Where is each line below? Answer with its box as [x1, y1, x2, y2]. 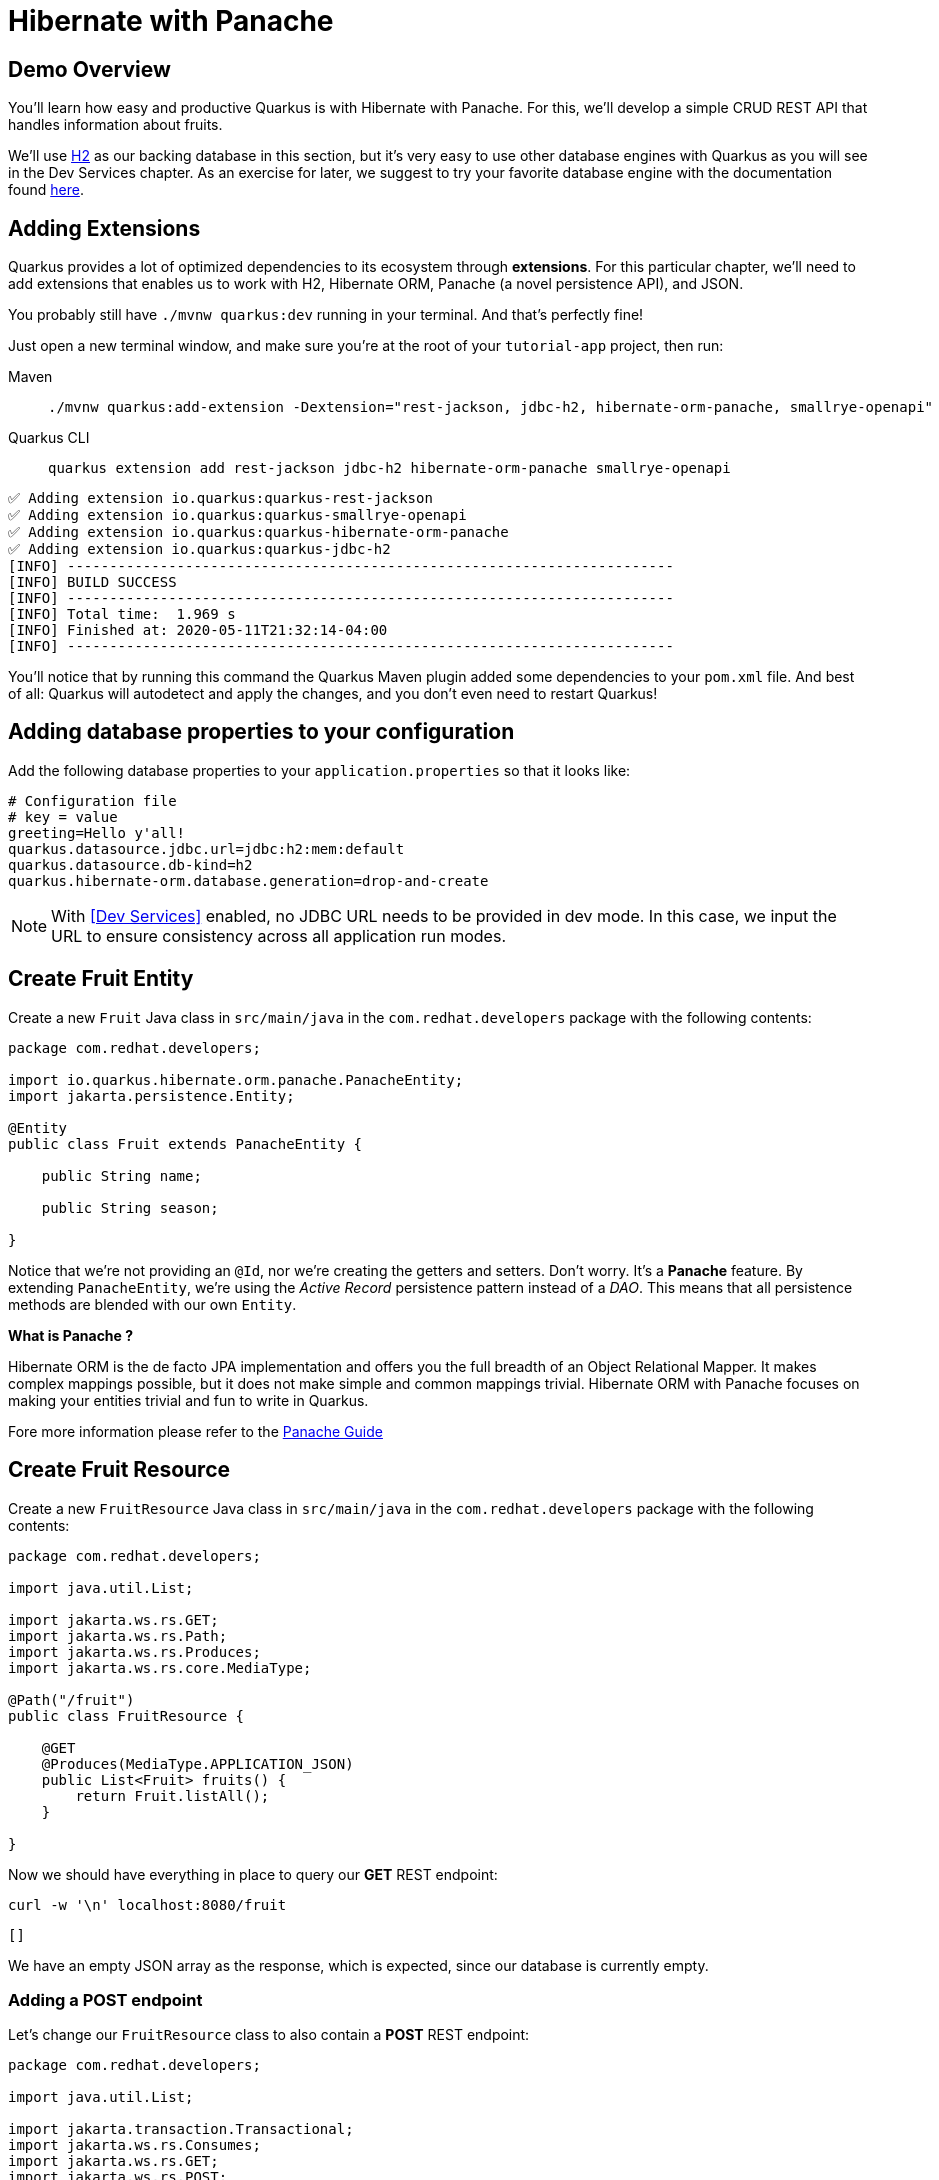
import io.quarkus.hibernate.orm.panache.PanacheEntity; [8, 1071, 464, 1088]
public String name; [41, 1167, 202, 1184]
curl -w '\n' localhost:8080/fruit [8, 1896, 287, 1913]
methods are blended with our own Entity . [8, 1295, 297, 1313]
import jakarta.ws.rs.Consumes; [8, 2137, 261, 2154]
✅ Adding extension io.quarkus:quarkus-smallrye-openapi [8, 507, 467, 524]
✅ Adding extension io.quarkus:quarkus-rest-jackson [8, 490, 433, 507]
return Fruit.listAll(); [75, 1787, 270, 1804]
